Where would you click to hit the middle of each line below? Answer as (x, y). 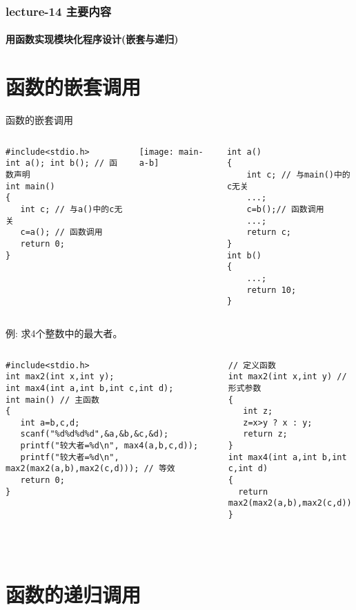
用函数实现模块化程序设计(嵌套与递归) (92, 39)
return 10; (271, 290)
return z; (265, 434)
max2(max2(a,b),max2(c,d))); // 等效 (90, 469)
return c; (269, 232)
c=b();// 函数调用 (285, 210)
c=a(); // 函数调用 (61, 232)
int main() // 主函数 (52, 400)
